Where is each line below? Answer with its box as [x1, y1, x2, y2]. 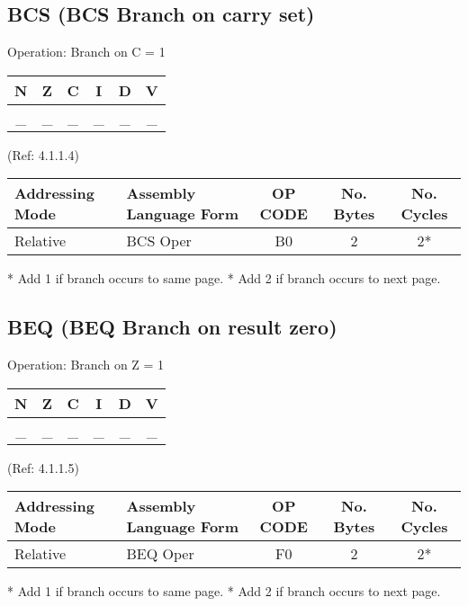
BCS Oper [126, 230, 192, 252]
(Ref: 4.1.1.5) [7, 458, 79, 477]
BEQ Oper [126, 543, 194, 565]
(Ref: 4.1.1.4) [7, 145, 79, 164]
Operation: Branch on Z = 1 [7, 355, 165, 374]
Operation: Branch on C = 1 [7, 42, 166, 61]
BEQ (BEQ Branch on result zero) [7, 313, 337, 341]
